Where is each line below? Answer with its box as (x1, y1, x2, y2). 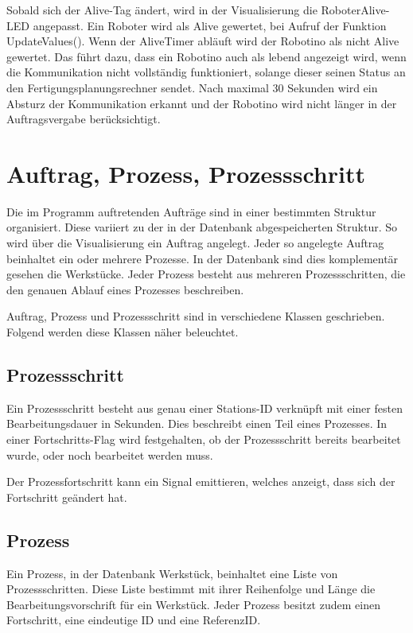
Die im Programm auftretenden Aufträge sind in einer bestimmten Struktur (6, 203, 376, 219)
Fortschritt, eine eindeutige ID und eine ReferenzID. (6, 612, 261, 628)
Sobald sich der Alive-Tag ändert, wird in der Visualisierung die (6, 2, 318, 17)
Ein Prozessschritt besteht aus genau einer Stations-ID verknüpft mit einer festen (6, 399, 403, 416)
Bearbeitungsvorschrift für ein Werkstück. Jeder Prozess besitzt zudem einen (6, 596, 380, 612)
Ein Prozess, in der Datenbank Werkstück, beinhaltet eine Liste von (6, 565, 338, 581)
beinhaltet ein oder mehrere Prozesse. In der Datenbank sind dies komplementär (6, 250, 399, 266)
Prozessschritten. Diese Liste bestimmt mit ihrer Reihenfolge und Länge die (6, 581, 376, 597)
